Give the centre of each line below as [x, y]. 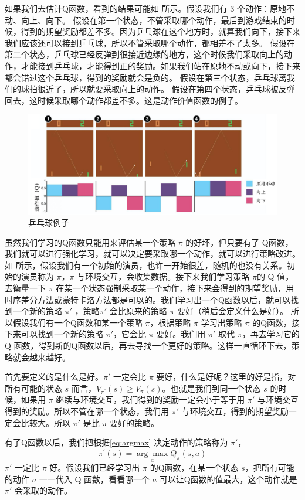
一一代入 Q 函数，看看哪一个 [94, 479]
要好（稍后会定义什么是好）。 [233, 311]
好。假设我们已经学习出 [95, 467]
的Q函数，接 [276, 322]
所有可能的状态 [33, 388]
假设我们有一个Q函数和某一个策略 [77, 322]
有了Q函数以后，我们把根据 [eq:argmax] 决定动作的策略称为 [116, 442]
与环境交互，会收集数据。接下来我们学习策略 [163, 276]
